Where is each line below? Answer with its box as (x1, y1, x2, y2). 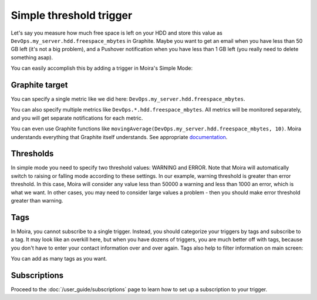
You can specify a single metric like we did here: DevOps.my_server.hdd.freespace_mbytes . (11, 96, 245, 103)
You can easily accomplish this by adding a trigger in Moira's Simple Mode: (11, 65, 193, 72)
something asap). (11, 53, 53, 61)
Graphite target (11, 80, 68, 90)
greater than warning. (11, 197, 63, 204)
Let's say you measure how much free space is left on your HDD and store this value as (11, 29, 222, 36)
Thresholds (11, 149, 54, 159)
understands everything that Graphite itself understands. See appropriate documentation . (11, 133, 228, 140)
